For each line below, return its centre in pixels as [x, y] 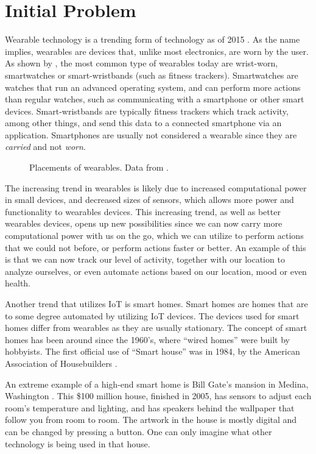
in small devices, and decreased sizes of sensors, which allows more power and [149, 200]
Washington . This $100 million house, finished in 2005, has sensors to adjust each [158, 396]
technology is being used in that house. [78, 443]
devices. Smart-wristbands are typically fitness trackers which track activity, [147, 111]
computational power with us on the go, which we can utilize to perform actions [154, 236]
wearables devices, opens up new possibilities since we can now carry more [144, 223]
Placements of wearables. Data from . [99, 167]
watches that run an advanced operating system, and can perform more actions [153, 87]
